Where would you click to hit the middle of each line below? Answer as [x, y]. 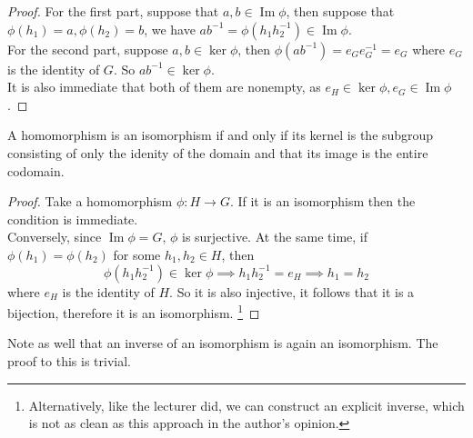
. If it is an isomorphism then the [322, 201]
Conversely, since [55, 237]
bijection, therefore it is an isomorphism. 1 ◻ [134, 311]
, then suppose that [340, 11]
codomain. [36, 170]
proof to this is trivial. [69, 360]
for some [137, 254]
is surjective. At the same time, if [274, 237]
